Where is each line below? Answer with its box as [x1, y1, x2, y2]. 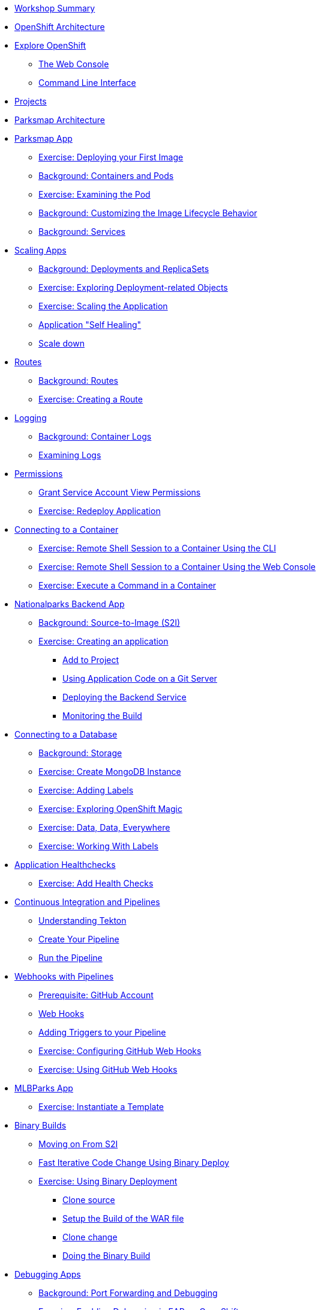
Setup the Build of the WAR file [62, 1213, 184, 1224]
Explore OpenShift [14, 40, 86, 50]
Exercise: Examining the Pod [38, 189, 151, 199]
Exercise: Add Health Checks [38, 878, 154, 888]
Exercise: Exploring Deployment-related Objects [38, 282, 228, 293]
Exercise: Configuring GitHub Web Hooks [38, 1046, 202, 1056]
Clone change [62, 1232, 118, 1242]
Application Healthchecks [14, 860, 116, 870]
